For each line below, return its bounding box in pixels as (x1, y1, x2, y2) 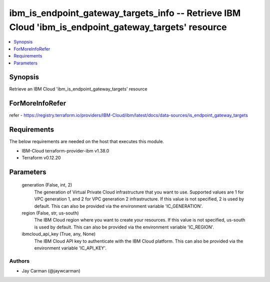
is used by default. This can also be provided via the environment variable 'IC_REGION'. (34, 224, 214, 230)
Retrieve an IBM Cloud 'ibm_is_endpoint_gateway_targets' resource (9, 86, 147, 92)
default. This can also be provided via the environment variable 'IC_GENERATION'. (34, 203, 203, 209)
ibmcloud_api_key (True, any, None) (21, 231, 96, 237)
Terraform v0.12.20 (21, 155, 61, 161)
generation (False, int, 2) (21, 182, 72, 188)
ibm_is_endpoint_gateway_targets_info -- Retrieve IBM (9, 7, 241, 18)
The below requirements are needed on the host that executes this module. (9, 138, 164, 144)
